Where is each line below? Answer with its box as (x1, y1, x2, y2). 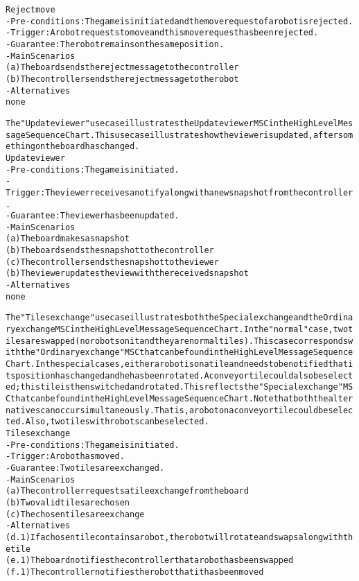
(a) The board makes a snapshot (6, 234, 130, 244)
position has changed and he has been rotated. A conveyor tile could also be (15, 370, 324, 381)
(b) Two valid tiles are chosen (6, 497, 130, 508)
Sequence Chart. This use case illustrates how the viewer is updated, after (25, 130, 338, 140)
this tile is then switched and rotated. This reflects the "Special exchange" (20, 382, 343, 392)
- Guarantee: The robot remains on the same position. (6, 39, 225, 49)
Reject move (6, 5, 55, 15)
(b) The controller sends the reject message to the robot (6, 73, 239, 84)
